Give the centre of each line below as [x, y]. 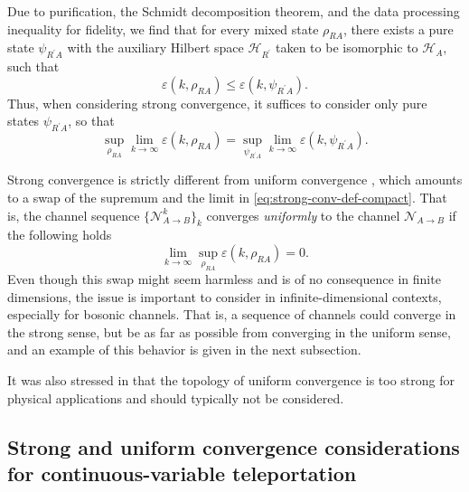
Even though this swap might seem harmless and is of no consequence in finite [224, 279]
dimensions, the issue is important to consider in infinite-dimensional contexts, [225, 296]
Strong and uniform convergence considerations [234, 446]
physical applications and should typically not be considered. [176, 397]
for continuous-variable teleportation [182, 473]
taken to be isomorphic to [347, 47]
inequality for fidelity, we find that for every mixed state [163, 28]
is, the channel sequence [74, 215]
